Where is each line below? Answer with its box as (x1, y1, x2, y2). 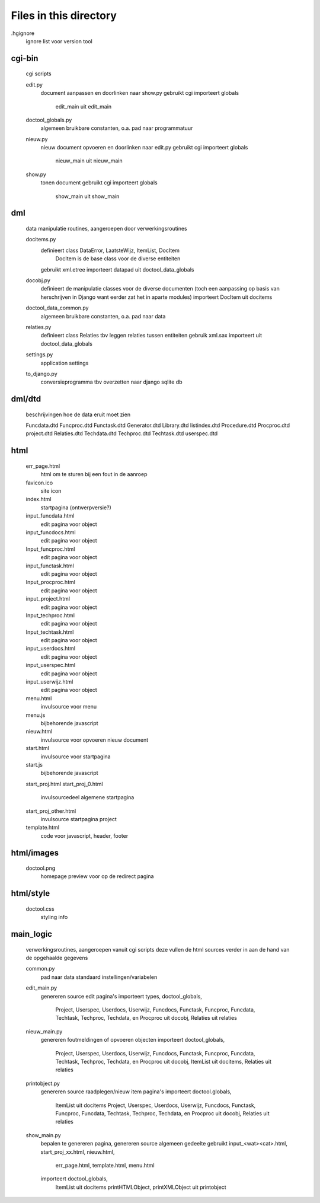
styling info (40, 914, 68, 921)
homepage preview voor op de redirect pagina (40, 873, 154, 880)
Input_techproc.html (25, 611, 75, 619)
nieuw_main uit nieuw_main (55, 157, 123, 164)
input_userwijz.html (25, 678, 73, 685)
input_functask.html (25, 562, 74, 569)
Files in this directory (11, 9, 117, 22)
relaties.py (25, 323, 52, 330)
